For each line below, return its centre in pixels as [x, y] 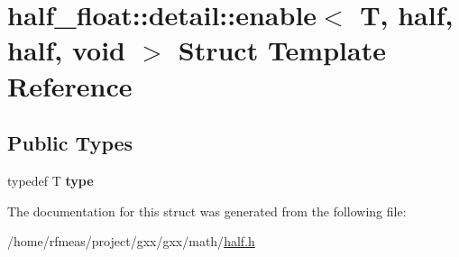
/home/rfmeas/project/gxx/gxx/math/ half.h [131, 241]
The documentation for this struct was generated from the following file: [207, 211]
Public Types [70, 143]
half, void [66, 50]
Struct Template [282, 50]
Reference [70, 85]
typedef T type [50, 180]
